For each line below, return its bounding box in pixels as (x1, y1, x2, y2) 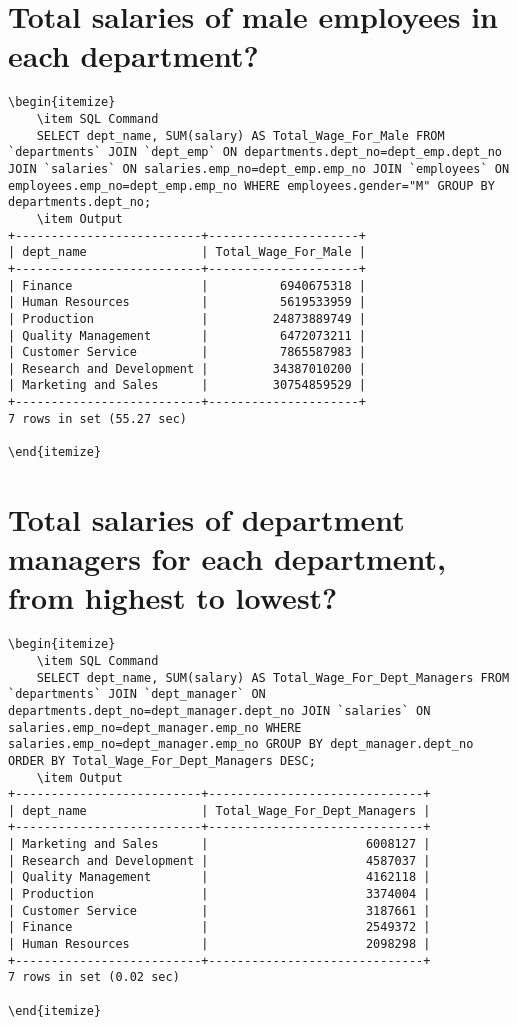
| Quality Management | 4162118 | (8, 870, 431, 885)
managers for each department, (8, 538, 446, 579)
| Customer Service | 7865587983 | (8, 345, 366, 360)
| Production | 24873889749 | (8, 311, 366, 326)
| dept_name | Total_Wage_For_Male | (8, 245, 366, 260)
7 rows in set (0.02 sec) (8, 970, 180, 985)
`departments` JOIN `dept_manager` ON (8, 687, 266, 702)
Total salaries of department (8, 498, 405, 539)
